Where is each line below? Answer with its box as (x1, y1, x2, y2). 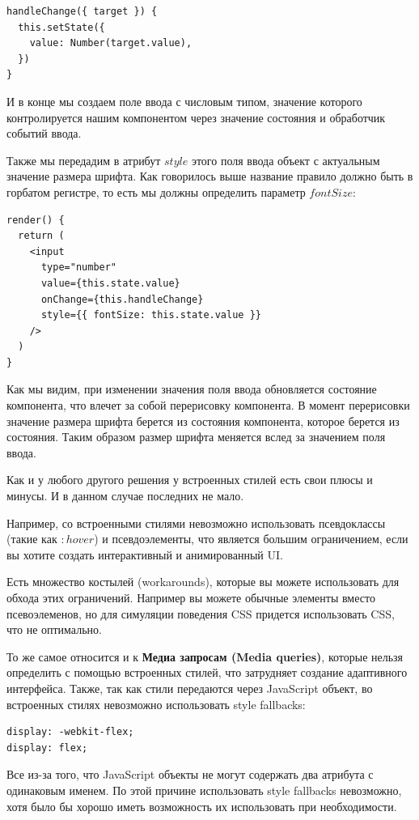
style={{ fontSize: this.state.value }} (40, 309, 261, 321)
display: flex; (6, 741, 88, 754)
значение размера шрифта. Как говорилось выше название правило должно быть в (6, 168, 413, 185)
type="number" (40, 261, 117, 274)
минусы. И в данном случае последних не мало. (6, 487, 244, 504)
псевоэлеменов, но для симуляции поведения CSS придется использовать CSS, (6, 605, 395, 622)
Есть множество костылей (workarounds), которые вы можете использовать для (6, 573, 400, 590)
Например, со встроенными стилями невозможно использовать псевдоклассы (6, 514, 386, 531)
